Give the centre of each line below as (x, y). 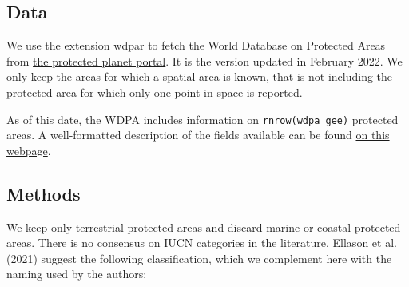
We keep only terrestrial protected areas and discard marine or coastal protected (204, 227)
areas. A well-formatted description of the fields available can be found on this (198, 135)
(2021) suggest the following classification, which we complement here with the (199, 258)
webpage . (29, 150)
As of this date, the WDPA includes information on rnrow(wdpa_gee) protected (203, 119)
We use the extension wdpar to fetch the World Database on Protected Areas (196, 45)
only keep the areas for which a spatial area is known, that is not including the (200, 76)
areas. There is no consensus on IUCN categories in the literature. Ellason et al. (202, 243)
